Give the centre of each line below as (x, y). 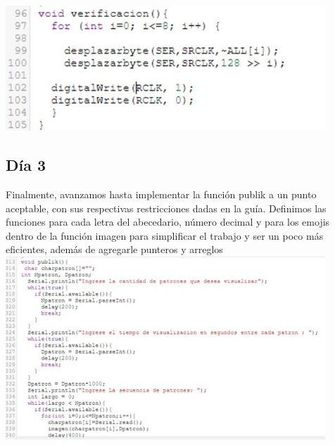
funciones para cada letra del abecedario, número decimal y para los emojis (168, 222)
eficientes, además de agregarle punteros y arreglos (114, 249)
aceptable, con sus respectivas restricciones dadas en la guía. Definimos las (166, 208)
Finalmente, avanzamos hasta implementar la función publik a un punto (161, 194)
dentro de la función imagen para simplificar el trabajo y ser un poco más (165, 235)
